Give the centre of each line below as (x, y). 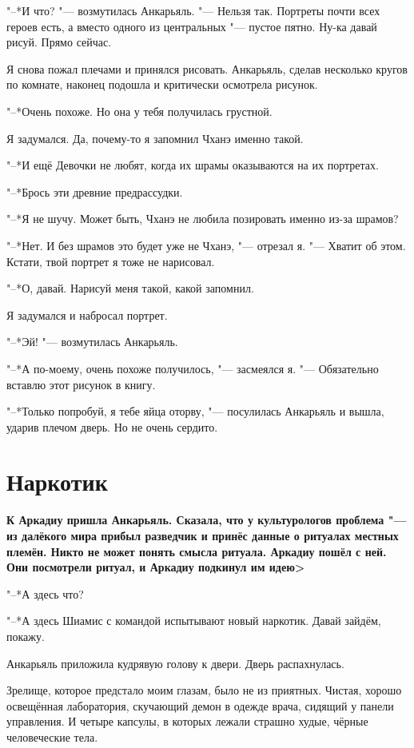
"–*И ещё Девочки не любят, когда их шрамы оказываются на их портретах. (193, 165)
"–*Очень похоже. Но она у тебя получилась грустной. (139, 111)
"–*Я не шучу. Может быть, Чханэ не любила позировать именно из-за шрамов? (203, 219)
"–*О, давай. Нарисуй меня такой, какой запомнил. (130, 288)
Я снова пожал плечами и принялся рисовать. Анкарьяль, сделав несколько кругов (207, 68)
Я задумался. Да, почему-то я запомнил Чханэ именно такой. (155, 138)
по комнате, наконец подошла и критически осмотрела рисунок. (162, 84)
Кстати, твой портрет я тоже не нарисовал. (111, 261)
